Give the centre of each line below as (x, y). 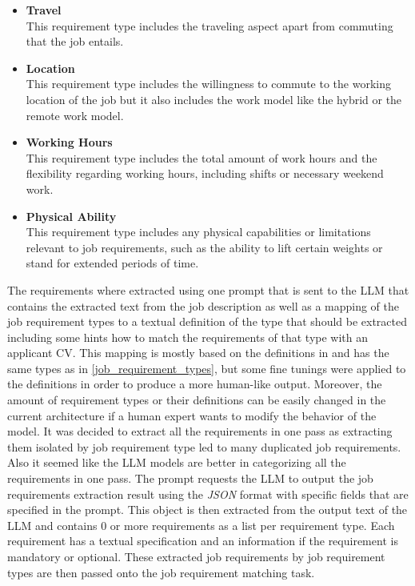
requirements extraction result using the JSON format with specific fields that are (208, 494)
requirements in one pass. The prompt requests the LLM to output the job (190, 478)
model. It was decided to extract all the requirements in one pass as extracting (200, 431)
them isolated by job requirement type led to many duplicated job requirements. (204, 446)
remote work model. (75, 115)
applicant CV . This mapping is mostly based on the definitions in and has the (198, 353)
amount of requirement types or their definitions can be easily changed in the (197, 400)
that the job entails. (75, 41)
